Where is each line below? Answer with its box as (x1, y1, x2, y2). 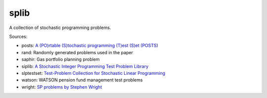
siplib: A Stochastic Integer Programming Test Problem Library (21, 63, 149, 69)
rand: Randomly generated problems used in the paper (21, 49, 133, 55)
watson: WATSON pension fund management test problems (21, 77, 143, 83)
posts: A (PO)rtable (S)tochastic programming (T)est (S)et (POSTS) (21, 42, 158, 49)
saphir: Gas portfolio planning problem (21, 57, 100, 63)
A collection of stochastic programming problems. (9, 25, 111, 31)
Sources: (9, 33, 28, 39)
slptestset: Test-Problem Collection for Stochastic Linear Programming (21, 70, 166, 76)
